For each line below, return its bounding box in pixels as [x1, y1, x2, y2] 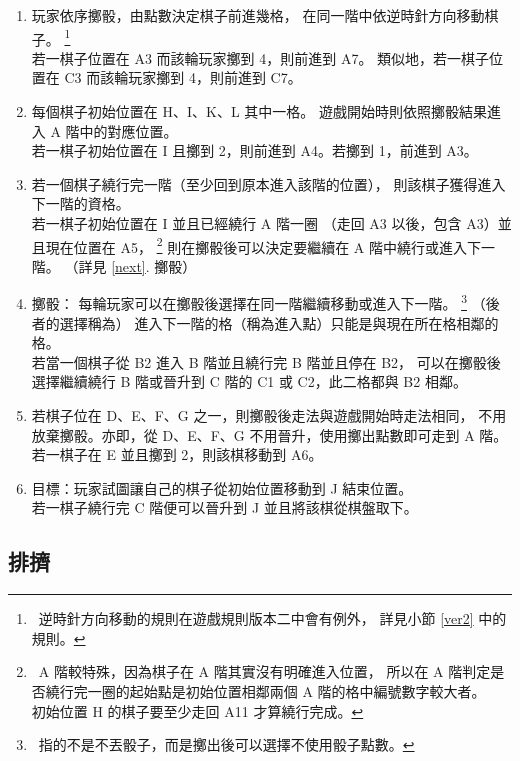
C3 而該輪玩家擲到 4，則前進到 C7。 [64, 67, 302, 88]
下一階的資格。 [31, 193, 130, 214]
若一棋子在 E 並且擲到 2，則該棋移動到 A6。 [31, 444, 323, 465]
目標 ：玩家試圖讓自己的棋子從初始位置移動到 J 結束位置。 [31, 477, 413, 498]
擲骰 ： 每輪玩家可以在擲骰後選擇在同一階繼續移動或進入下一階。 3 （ [31, 290, 486, 314]
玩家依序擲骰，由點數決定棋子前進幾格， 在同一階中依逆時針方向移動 [31, 5, 485, 25]
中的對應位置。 [79, 120, 178, 141]
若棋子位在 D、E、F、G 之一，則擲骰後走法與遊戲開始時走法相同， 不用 [31, 405, 507, 426]
